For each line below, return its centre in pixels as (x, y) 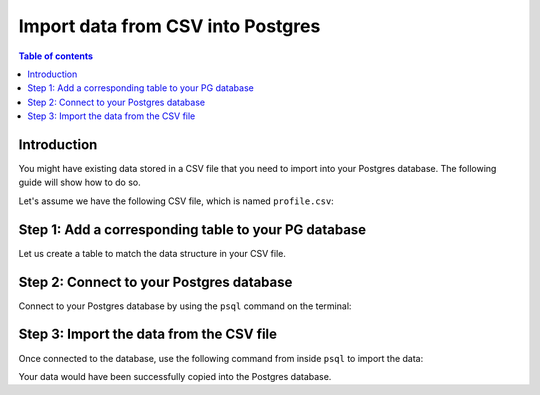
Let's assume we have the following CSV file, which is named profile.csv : (176, 201)
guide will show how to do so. (80, 182)
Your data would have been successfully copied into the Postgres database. (175, 376)
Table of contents (56, 56)
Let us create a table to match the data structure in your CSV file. (152, 253)
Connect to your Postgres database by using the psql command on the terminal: (185, 306)
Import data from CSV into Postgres (169, 26)
